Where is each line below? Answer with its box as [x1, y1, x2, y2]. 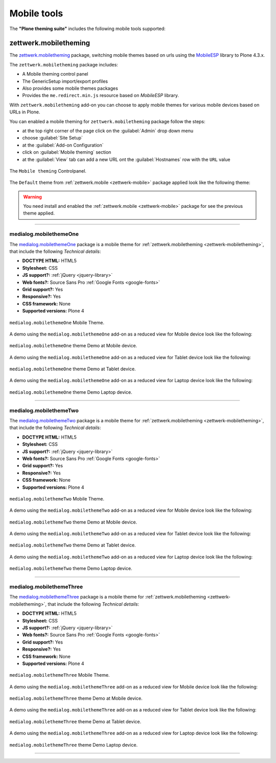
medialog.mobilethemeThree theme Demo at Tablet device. [9, 718, 142, 725]
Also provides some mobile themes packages [22, 85, 119, 91]
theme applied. [23, 210, 55, 217]
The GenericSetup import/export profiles [22, 78, 108, 84]
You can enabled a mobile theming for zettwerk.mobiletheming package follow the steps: [9, 118, 205, 125]
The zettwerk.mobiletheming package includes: [9, 61, 119, 67]
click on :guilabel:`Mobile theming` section [22, 149, 111, 155]
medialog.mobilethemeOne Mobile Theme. [9, 319, 105, 325]
